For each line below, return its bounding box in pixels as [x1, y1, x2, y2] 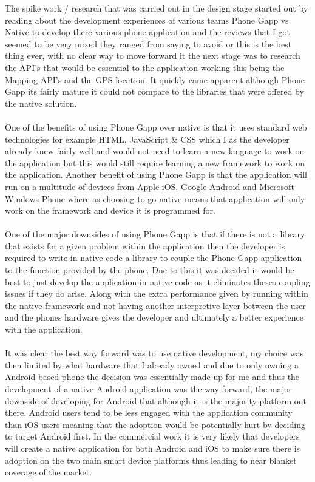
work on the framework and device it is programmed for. [5, 204, 215, 217]
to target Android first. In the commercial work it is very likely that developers [5, 430, 300, 443]
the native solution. [5, 97, 77, 109]
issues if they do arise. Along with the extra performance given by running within [5, 287, 308, 300]
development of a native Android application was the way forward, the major [5, 382, 292, 395]
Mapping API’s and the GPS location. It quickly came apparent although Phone [5, 73, 305, 86]
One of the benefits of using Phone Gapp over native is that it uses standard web [5, 120, 307, 133]
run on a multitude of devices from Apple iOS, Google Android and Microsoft [5, 180, 294, 192]
